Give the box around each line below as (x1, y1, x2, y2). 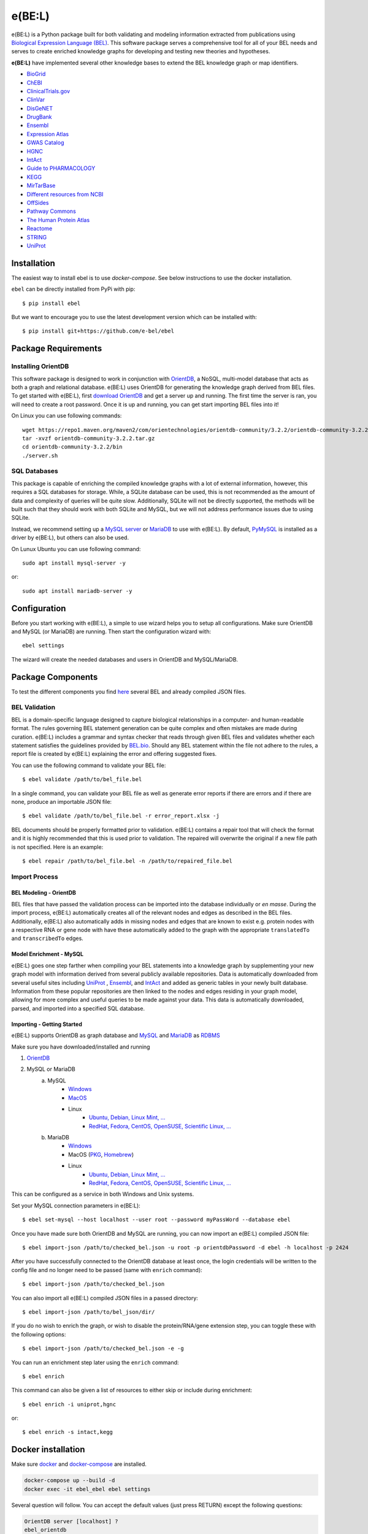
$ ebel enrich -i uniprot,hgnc (22, 1401, 117, 1408)
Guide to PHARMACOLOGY (26, 164, 96, 172)
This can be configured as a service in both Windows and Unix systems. (11, 1190, 194, 1198)
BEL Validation (11, 703, 55, 712)
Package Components (11, 672, 98, 682)
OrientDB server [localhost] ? (24, 1517, 119, 1525)
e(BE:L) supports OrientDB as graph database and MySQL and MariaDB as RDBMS (11, 1031, 220, 1039)
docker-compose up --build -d (24, 1477, 115, 1484)
